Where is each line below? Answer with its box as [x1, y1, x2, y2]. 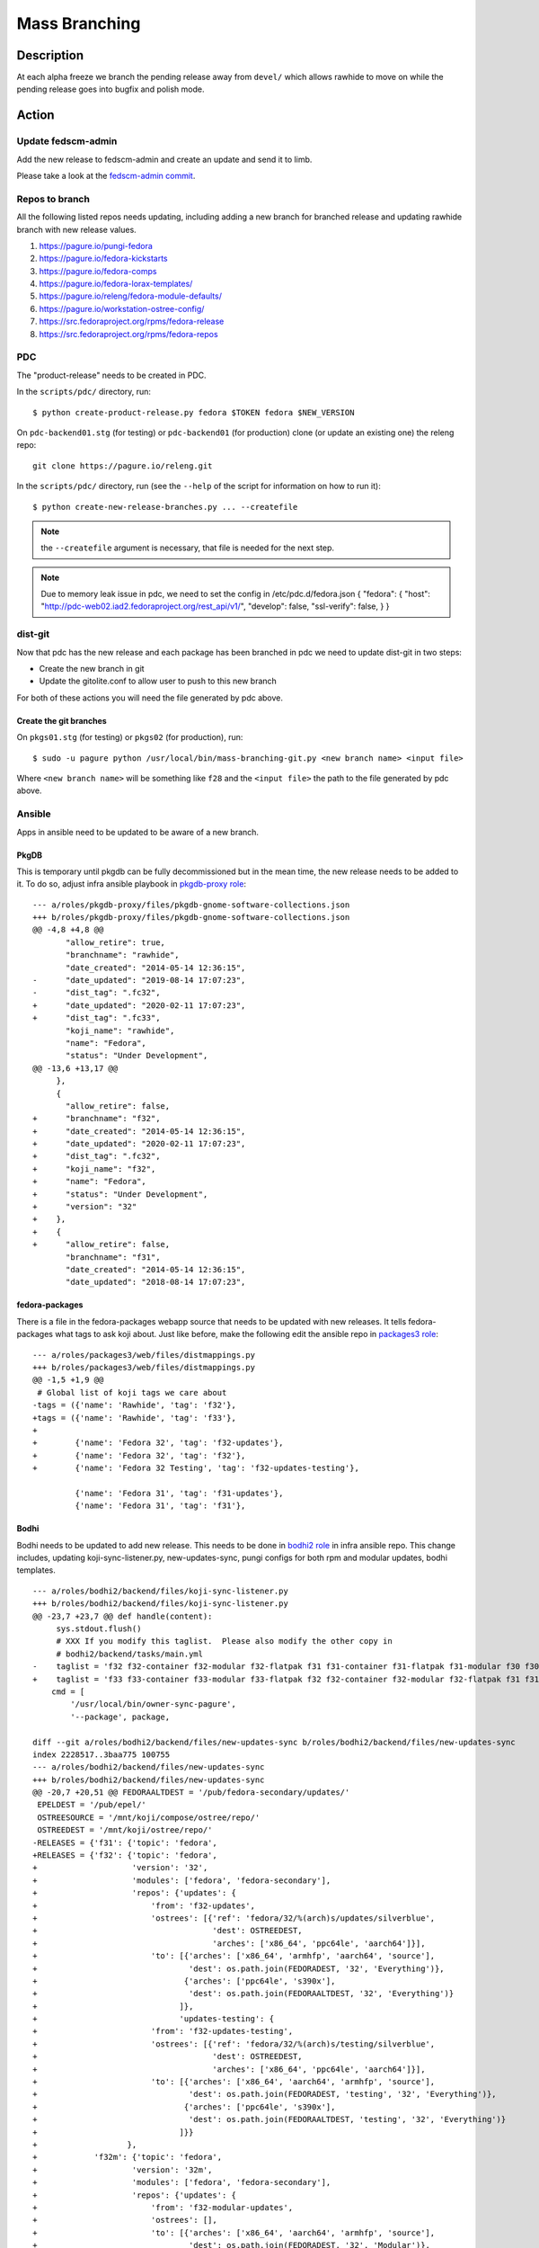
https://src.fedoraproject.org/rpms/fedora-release [39, 316, 225, 327]
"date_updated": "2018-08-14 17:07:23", [66, 1277, 246, 1288]
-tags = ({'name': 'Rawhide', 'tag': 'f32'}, [32, 1400, 237, 1411]
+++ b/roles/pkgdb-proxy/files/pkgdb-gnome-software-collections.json [32, 913, 350, 923]
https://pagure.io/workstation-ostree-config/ [39, 303, 205, 314]
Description [16, 48, 84, 63]
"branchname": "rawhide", [66, 950, 180, 960]
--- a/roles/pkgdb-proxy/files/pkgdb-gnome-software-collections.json [32, 899, 350, 910]
